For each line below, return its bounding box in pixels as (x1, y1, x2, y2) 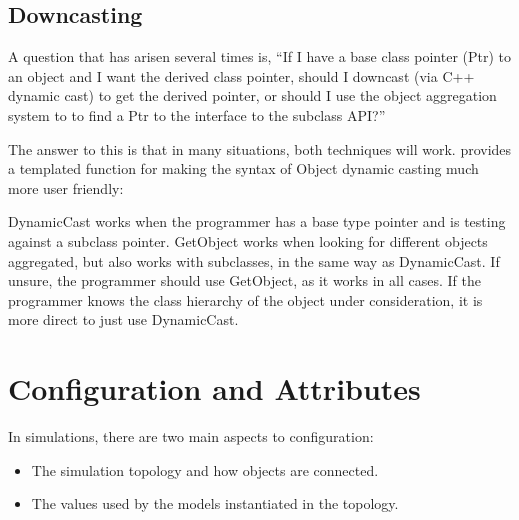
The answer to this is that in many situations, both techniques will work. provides (8, 138, 512, 159)
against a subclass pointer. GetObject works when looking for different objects (8, 230, 488, 251)
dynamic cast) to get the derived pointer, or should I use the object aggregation (8, 85, 497, 106)
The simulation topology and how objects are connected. (31, 459, 379, 480)
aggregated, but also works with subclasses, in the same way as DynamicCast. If (8, 250, 500, 271)
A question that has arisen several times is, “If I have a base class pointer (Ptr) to (8, 46, 512, 67)
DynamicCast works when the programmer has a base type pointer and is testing (8, 211, 506, 232)
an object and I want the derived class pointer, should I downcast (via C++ (8, 65, 475, 86)
